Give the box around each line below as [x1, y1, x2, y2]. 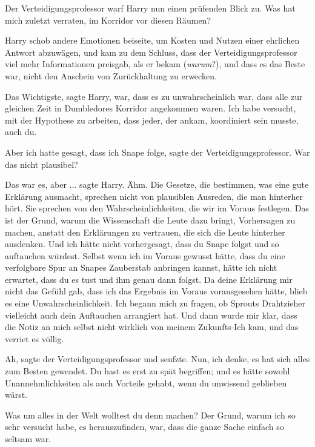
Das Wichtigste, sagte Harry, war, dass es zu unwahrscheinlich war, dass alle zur [5, 90, 303, 102]
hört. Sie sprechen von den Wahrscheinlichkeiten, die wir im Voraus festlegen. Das [5, 202, 310, 214]
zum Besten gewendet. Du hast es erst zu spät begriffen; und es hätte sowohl [5, 365, 290, 377]
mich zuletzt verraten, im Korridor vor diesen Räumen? [5, 13, 211, 26]
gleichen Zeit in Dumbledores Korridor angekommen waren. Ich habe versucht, [5, 102, 296, 114]
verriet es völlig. [5, 332, 64, 345]
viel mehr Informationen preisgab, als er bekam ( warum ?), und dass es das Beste [5, 58, 305, 70]
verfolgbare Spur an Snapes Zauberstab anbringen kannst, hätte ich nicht [5, 261, 277, 274]
